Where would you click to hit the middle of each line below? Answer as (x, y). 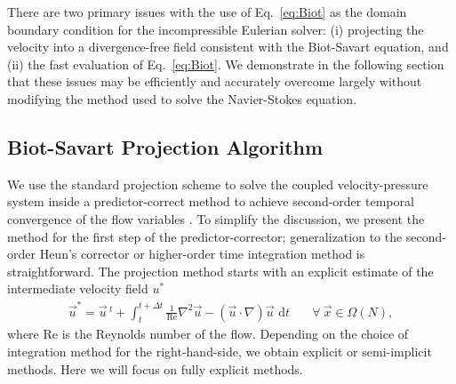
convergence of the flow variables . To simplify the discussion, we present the (216, 218)
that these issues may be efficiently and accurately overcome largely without (215, 81)
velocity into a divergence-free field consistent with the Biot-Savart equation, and (228, 47)
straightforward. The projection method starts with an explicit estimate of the (220, 271)
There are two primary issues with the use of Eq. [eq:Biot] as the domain (207, 12)
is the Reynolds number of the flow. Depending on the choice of (235, 334)
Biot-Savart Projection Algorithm (165, 146)
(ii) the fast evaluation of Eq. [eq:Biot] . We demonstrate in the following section (226, 64)
